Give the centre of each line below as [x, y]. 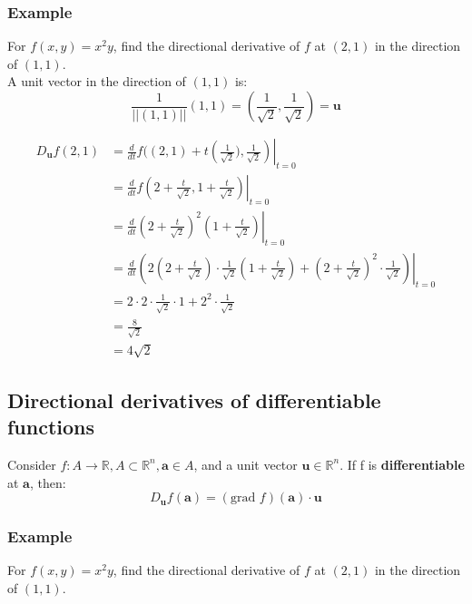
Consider [32, 464]
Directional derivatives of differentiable [194, 399]
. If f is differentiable [402, 464]
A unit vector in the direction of [97, 81]
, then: [48, 482]
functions [51, 427]
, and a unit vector [246, 464]
